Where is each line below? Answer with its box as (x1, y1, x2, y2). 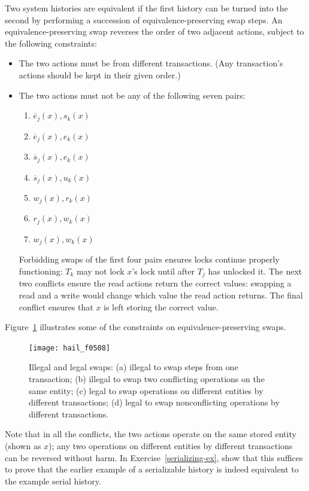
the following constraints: (5, 36, 97, 49)
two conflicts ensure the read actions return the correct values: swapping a (19, 277, 292, 289)
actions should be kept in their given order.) (19, 68, 181, 81)
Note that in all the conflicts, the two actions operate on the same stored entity (5, 428, 296, 440)
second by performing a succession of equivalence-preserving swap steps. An (5, 13, 283, 26)
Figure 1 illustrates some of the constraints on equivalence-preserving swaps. (5, 321, 286, 333)
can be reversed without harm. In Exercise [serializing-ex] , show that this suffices (5, 451, 303, 463)
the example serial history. (5, 474, 101, 487)
